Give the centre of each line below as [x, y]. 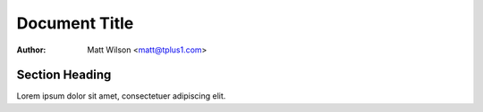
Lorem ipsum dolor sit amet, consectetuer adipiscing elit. [121, 96]
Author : [31, 50]
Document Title [75, 23]
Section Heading [64, 75]
